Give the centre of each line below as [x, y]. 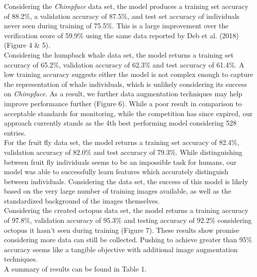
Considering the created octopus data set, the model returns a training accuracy [126, 210]
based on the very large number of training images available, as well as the [118, 191]
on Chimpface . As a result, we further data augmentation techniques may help [123, 94]
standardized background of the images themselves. [82, 200]
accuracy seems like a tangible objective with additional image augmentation [121, 249]
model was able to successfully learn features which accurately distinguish [116, 172]
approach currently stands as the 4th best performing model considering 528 [120, 123]
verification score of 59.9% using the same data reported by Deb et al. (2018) [122, 35]
